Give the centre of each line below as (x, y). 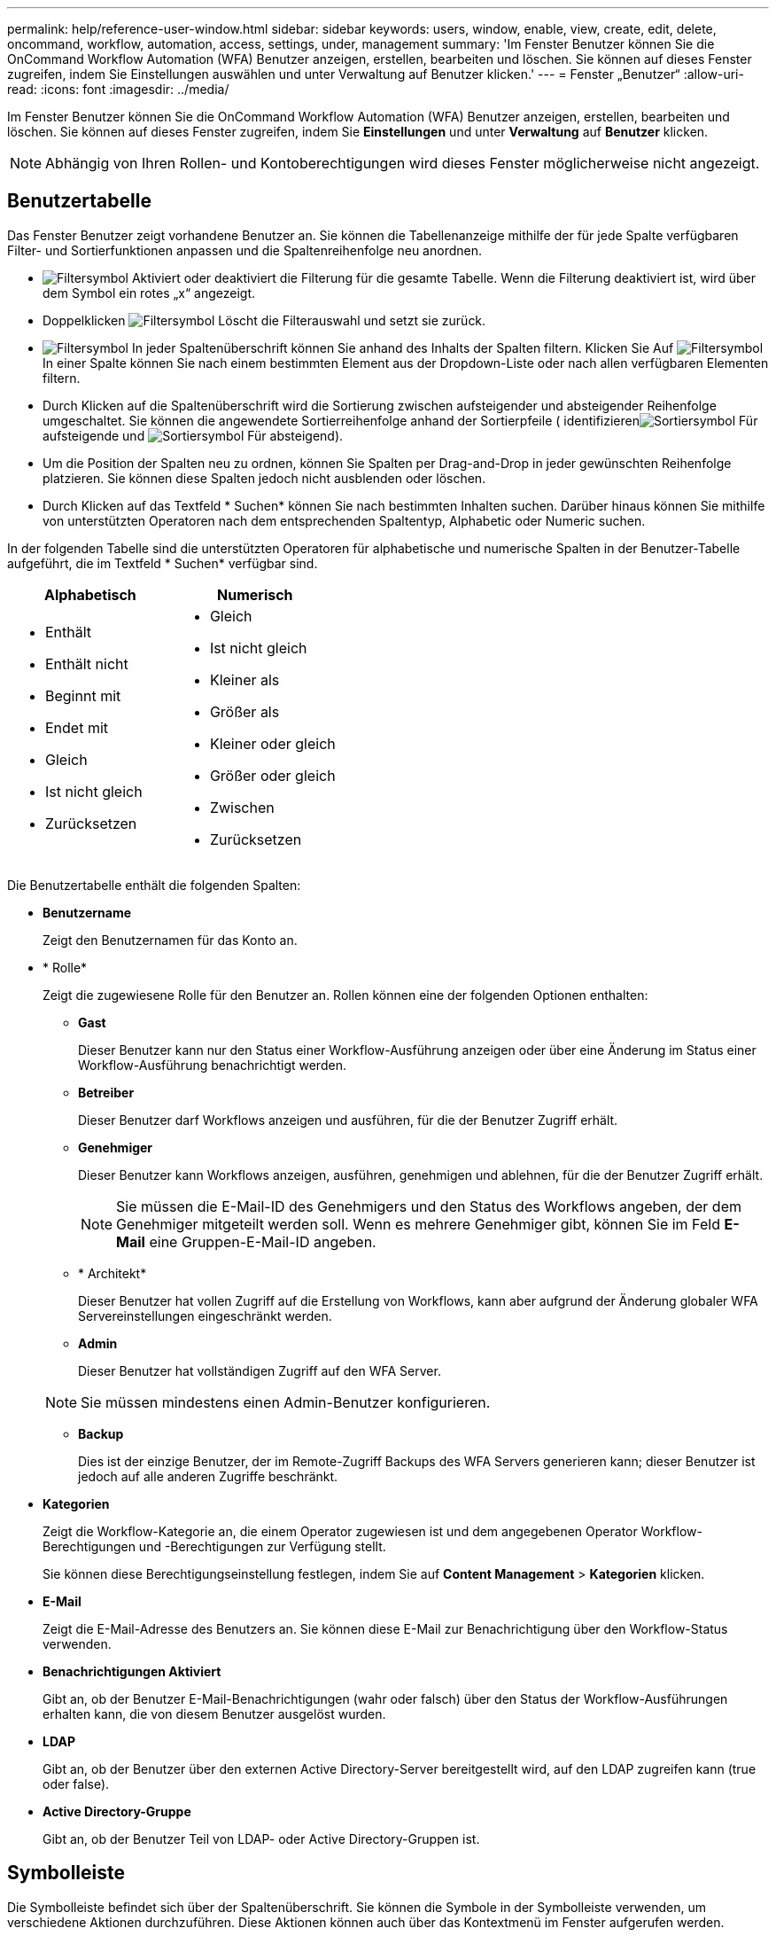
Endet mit (77, 727)
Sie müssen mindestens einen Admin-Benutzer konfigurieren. (286, 1402)
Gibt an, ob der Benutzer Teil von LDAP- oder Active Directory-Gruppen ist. (261, 1838)
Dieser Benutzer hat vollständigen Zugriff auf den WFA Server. (260, 1370)
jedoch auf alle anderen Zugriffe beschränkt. (208, 1476)
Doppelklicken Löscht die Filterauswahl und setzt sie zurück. (264, 320)
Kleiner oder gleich (272, 743)
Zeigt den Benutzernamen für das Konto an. (170, 940)
